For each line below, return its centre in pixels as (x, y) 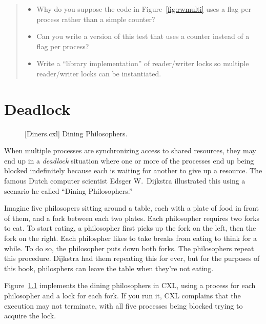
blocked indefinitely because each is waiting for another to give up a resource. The (133, 170)
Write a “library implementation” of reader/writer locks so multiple (143, 63)
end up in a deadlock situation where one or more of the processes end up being (129, 160)
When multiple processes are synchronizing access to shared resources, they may (130, 150)
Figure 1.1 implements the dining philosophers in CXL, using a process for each (130, 285)
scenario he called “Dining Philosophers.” (68, 190)
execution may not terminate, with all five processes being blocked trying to (124, 305)
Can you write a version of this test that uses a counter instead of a (143, 36)
